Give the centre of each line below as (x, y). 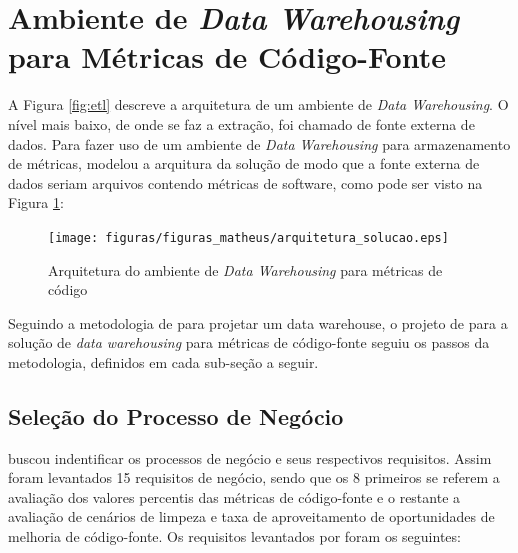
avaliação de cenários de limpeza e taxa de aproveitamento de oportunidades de (251, 516)
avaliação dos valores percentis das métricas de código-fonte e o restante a (234, 496)
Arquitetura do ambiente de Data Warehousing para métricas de (245, 269)
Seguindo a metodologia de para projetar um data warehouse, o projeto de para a (258, 322)
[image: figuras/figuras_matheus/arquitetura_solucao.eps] (248, 237)
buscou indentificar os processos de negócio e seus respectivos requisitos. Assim (250, 457)
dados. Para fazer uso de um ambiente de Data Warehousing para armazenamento (259, 143)
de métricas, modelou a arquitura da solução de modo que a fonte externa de (244, 163)
